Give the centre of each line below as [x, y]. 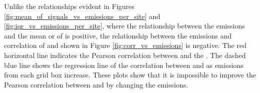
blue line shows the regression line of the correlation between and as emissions [124, 65]
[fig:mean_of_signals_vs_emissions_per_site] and [82, 16]
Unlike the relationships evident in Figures [69, 6]
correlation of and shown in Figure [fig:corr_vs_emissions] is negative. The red [125, 45]
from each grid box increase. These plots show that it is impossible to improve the [130, 75]
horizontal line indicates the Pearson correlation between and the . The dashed [125, 55]
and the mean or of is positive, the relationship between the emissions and [118, 35]
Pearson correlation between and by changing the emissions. [96, 84]
